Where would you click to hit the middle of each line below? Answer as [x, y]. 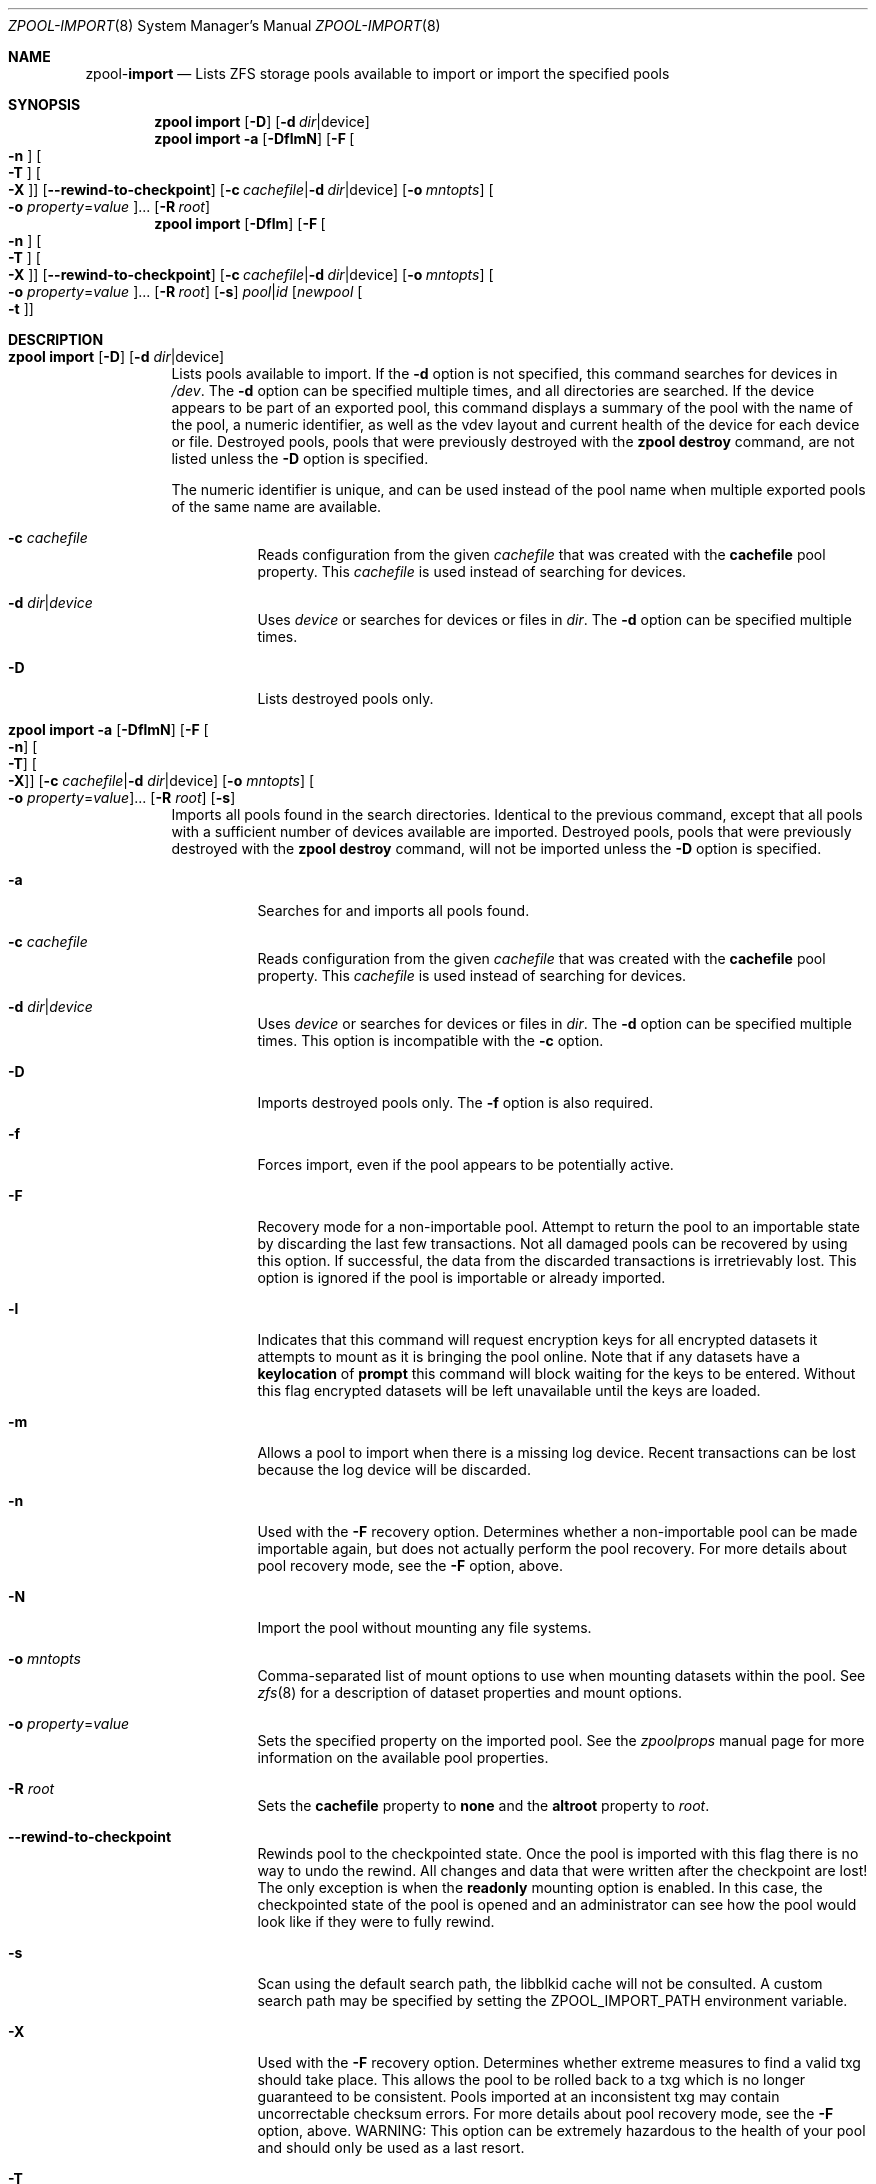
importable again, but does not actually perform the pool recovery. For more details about [552, 1548]
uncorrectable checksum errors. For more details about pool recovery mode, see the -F [545, 2113]
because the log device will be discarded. [394, 1469]
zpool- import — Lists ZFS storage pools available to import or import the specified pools [377, 73]
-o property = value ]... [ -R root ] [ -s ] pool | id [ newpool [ [185, 291]
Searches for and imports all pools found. [393, 910]
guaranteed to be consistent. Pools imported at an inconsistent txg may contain [518, 2096]
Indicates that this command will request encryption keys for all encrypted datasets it [537, 1339]
